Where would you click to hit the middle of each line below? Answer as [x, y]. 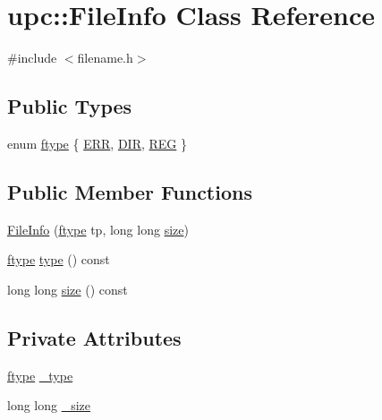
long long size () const [68, 289]
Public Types [70, 106]
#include [32, 58]
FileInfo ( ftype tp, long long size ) [98, 229]
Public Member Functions [130, 191]
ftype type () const [59, 259]
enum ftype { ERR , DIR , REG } [98, 143]
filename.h [105, 58]
